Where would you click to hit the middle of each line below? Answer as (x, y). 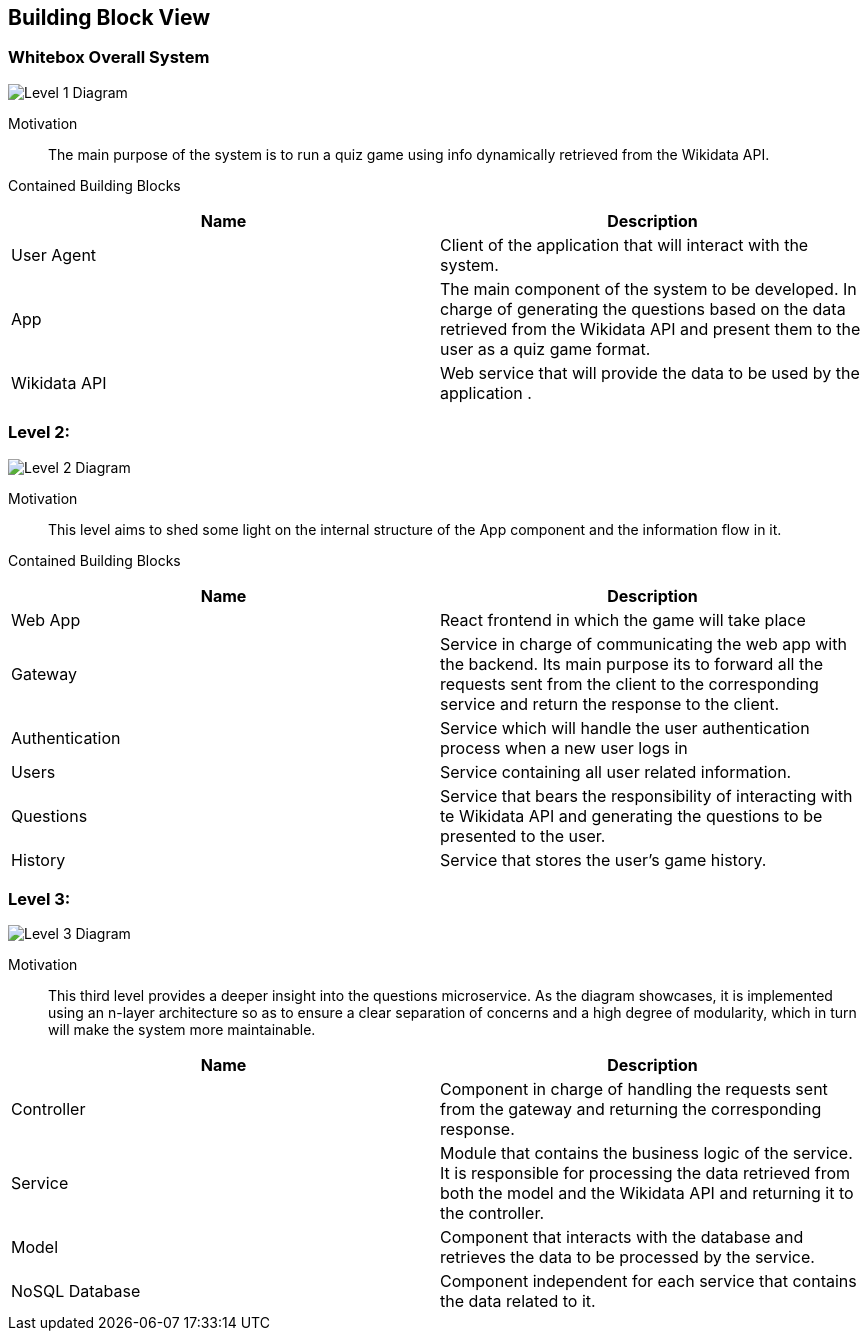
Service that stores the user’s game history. (603, 859)
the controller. (492, 1213)
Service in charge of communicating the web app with (643, 643)
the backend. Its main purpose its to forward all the (631, 663)
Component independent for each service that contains (648, 1281)
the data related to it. (518, 1301)
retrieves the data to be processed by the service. (627, 1257)
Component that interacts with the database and (622, 1237)
